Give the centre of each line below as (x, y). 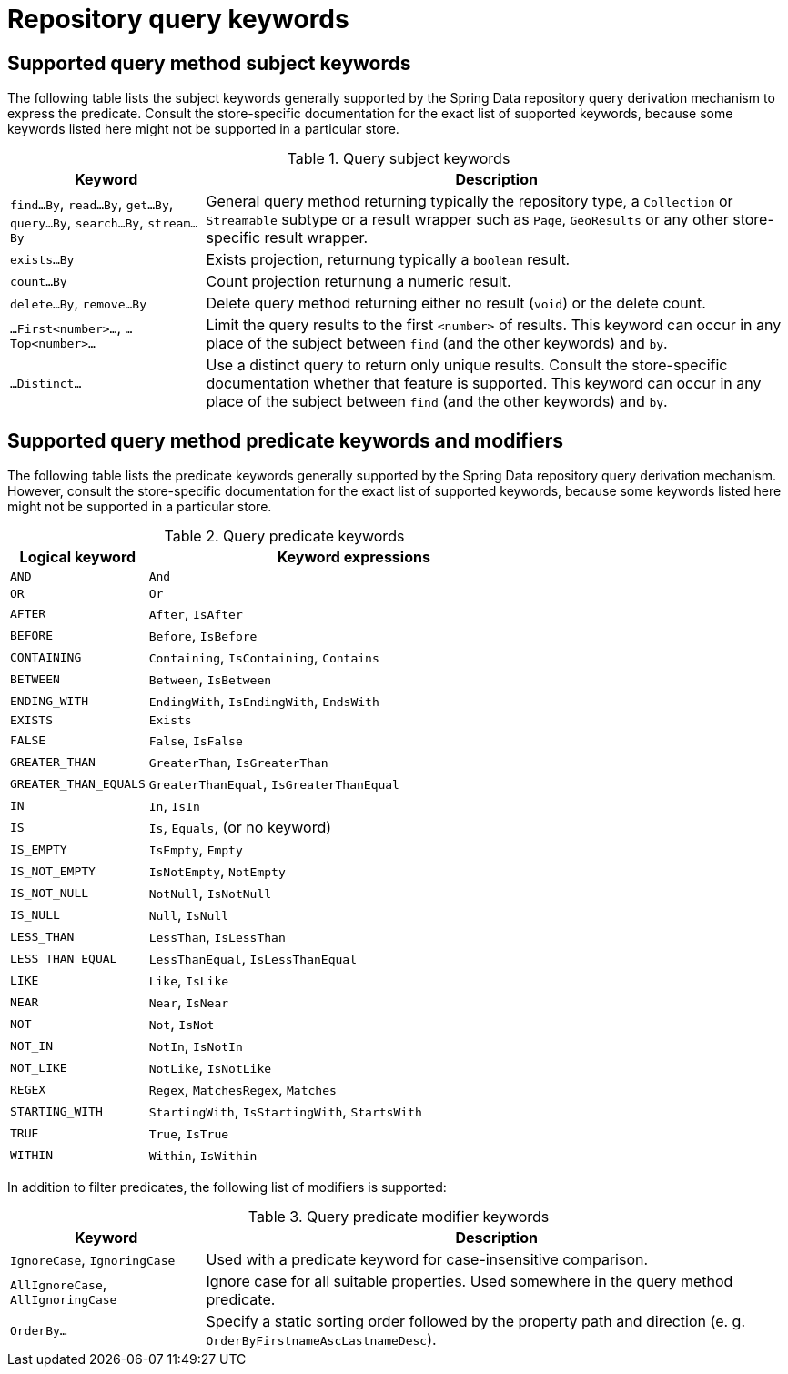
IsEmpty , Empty (196, 849)
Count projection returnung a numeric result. (359, 282)
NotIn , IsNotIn (196, 1046)
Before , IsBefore (203, 636)
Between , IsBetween (210, 679)
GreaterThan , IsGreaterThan (238, 762)
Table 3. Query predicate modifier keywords (399, 1217)
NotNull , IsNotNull (210, 893)
